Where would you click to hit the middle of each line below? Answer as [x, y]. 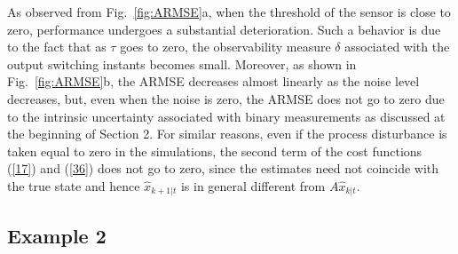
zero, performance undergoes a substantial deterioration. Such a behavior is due [224, 29]
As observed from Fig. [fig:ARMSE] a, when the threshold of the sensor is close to [229, 12]
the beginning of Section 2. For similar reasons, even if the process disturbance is [227, 134]
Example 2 [57, 235]
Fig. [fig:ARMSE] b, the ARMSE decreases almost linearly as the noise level [213, 81]
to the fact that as [57, 47]
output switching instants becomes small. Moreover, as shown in [182, 63]
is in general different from [253, 185]
